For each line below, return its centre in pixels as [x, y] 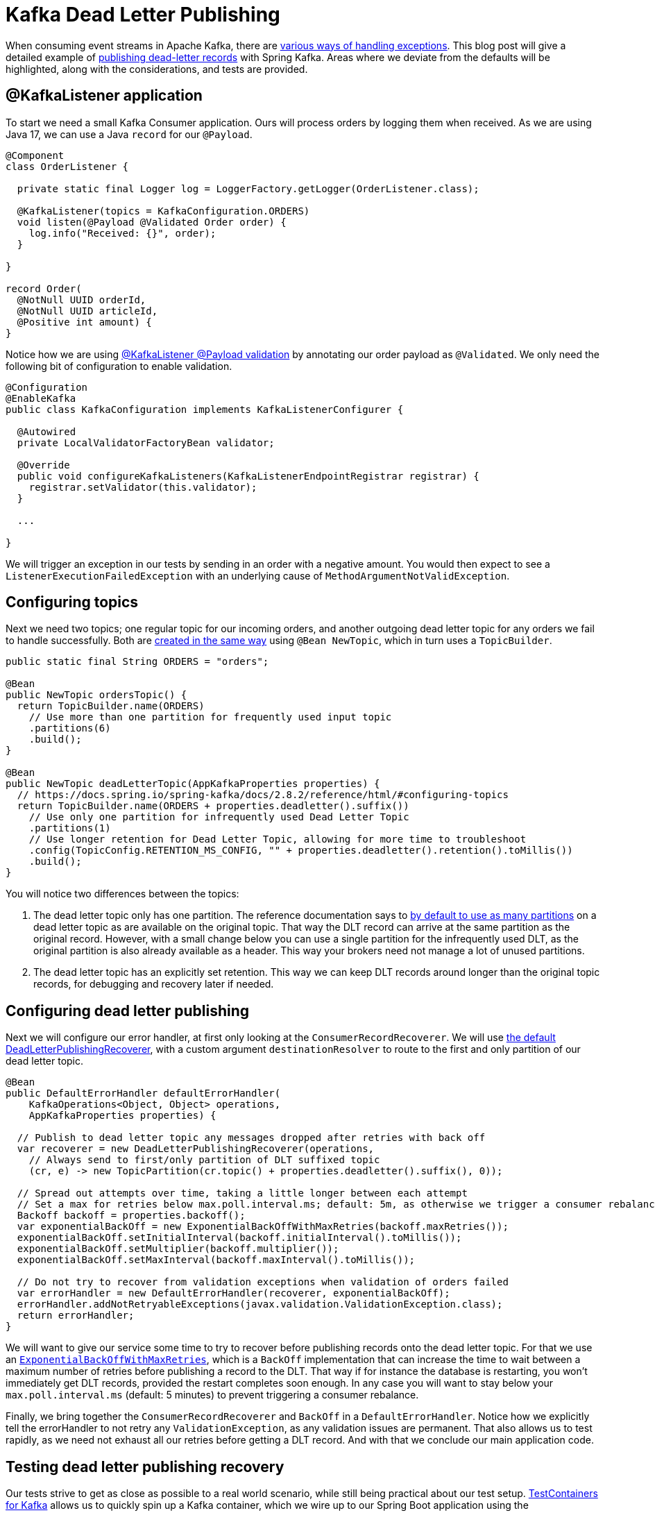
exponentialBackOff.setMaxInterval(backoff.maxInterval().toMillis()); [216, 1260]
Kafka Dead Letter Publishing [143, 15]
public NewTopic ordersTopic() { [96, 695]
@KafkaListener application [104, 96]
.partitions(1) [70, 828]
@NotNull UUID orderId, [82, 299]
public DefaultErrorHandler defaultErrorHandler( [143, 1093]
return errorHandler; [76, 1316]
